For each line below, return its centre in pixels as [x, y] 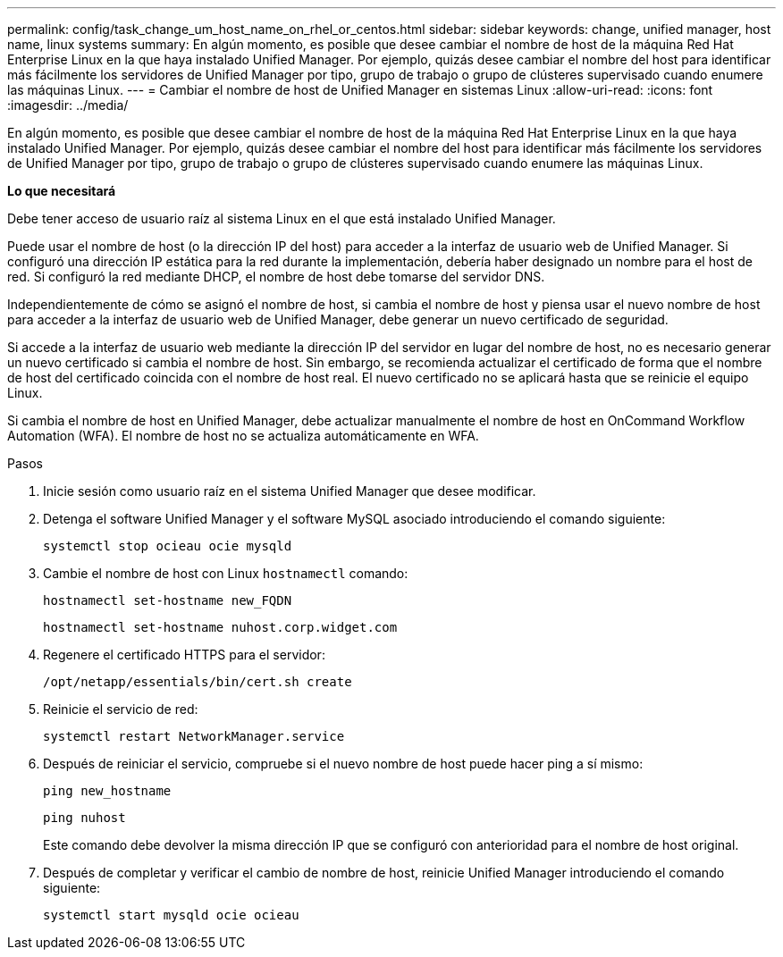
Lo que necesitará [62, 191]
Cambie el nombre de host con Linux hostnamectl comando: [226, 573]
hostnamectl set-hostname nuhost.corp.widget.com [220, 627]
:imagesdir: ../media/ [68, 105]
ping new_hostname [107, 791]
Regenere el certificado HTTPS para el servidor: [184, 655]
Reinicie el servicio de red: [121, 709]
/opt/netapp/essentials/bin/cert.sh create [198, 682]
